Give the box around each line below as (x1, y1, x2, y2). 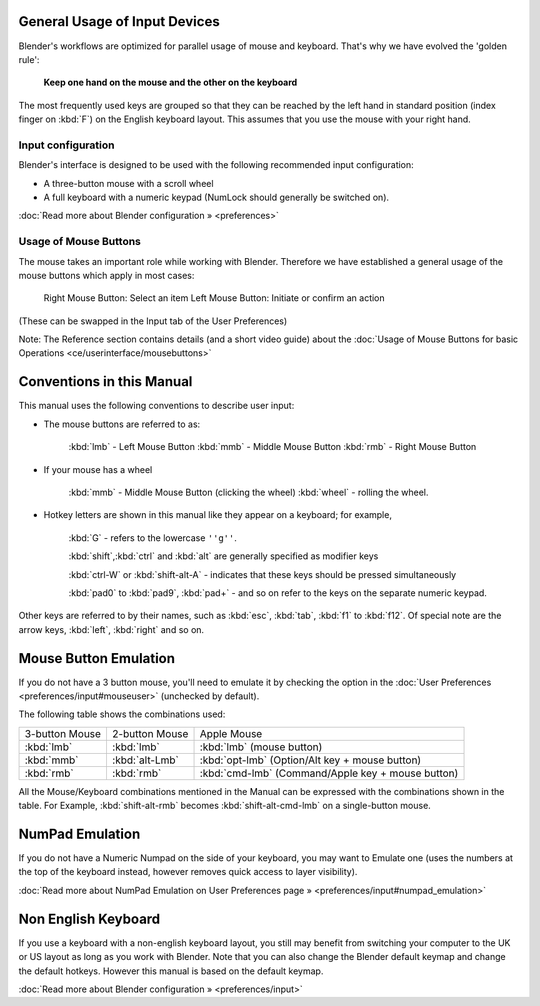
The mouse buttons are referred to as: (43, 418, 201, 430)
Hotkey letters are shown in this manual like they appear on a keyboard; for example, (43, 509, 392, 521)
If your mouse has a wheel (43, 463, 153, 475)
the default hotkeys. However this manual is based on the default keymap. (18, 965, 324, 977)
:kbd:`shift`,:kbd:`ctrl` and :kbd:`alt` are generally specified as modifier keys (68, 550, 379, 562)
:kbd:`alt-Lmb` (111, 753, 179, 767)
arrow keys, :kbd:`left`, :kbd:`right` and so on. (18, 623, 205, 635)
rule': (18, 53, 40, 65)
